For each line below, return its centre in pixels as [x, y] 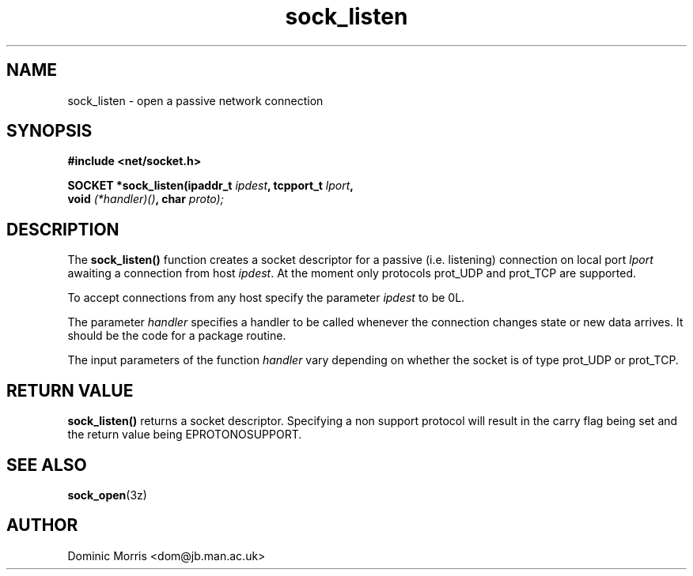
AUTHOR [42, 525]
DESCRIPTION [63, 229]
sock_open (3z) [107, 495]
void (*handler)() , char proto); [146, 199]
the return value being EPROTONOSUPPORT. [185, 435]
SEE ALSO [47, 465]
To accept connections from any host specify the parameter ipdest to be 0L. [266, 298]
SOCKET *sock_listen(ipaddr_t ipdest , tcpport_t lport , [211, 186]
